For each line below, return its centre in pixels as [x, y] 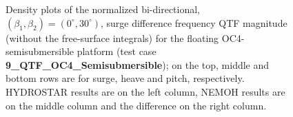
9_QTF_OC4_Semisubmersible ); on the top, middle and [138, 64]
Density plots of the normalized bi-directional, [103, 9]
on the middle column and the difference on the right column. [136, 105]
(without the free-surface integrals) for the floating [112, 38]
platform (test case [117, 51]
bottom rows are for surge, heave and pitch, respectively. [125, 78]
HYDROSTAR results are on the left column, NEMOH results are [145, 91]
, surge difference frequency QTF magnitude [194, 22]
